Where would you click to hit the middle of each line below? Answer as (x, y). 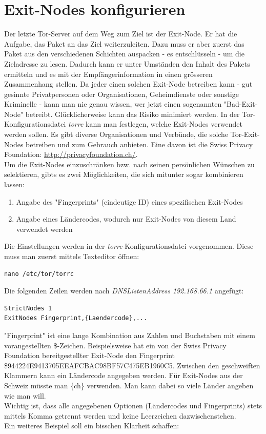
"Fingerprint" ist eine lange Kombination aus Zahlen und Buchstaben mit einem (130, 335)
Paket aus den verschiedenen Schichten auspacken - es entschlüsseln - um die (124, 54)
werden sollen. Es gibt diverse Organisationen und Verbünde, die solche (116, 134)
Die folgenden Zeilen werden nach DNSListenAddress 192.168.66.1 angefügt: (124, 291)
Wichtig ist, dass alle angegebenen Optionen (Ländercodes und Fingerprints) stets (133, 406)
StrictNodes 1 (28, 308)
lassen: (14, 184)
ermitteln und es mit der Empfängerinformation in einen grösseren (108, 74)
